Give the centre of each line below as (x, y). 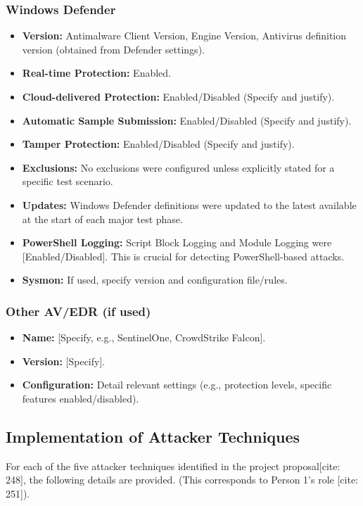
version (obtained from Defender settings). (113, 49)
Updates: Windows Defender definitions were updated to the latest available (189, 204)
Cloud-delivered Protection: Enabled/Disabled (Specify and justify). (178, 96)
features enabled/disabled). (81, 398)
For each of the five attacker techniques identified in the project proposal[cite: (173, 466)
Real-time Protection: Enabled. (97, 73)
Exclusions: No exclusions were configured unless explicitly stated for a (178, 167)
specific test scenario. (68, 181)
